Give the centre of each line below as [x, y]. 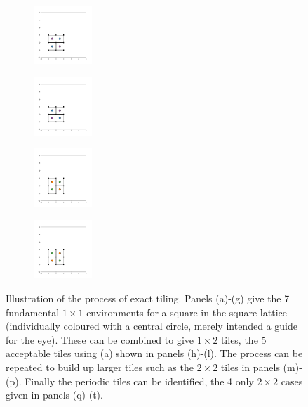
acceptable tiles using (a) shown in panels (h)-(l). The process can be [154, 353]
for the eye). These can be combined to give [100, 339]
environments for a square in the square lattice [187, 312]
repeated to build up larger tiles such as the [100, 367]
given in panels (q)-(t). [54, 395]
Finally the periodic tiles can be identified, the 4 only [139, 381]
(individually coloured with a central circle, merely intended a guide [152, 326]
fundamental [33, 312]
